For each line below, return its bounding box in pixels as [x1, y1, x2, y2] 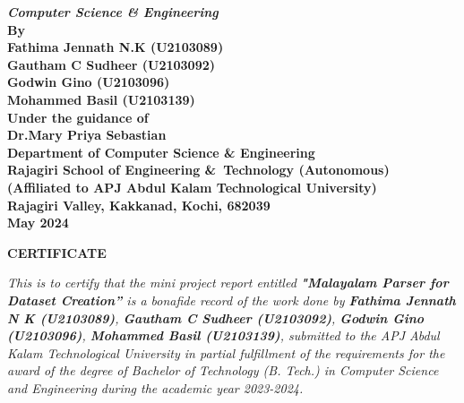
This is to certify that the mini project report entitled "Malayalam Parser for [7, 273, 449, 292]
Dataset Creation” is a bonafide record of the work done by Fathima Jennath [7, 290, 456, 309]
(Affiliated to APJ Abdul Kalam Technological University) [7, 177, 377, 196]
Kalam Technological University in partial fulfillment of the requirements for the [7, 343, 445, 362]
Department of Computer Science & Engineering [7, 142, 315, 161]
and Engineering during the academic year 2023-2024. [7, 378, 304, 397]
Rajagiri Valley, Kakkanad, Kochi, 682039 [7, 195, 271, 214]
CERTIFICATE [7, 243, 107, 262]
